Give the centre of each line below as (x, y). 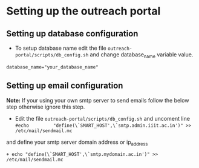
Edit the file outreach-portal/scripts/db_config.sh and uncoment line (103, 118)
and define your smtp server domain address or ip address (77, 143)
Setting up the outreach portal (83, 11)
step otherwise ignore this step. (46, 107)
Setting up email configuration (65, 86)
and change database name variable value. (142, 55)
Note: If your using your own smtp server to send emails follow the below (98, 100)
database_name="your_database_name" (52, 67)
